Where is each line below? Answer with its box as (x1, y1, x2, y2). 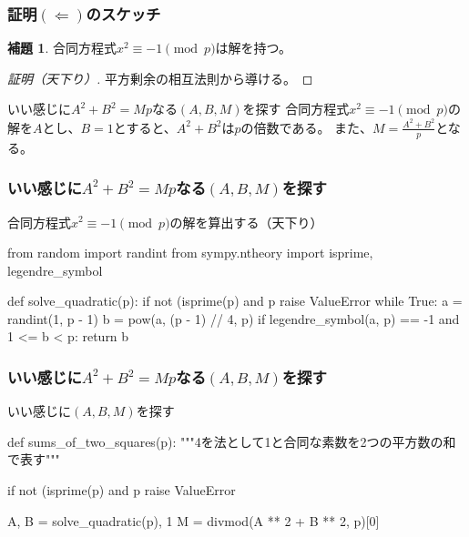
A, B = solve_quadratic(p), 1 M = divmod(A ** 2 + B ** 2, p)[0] (7, 511, 380, 530)
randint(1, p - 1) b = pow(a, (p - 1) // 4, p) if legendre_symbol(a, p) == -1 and (7, 309, 460, 328)
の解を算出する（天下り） (169, 212, 323, 231)
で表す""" (7, 450, 60, 469)
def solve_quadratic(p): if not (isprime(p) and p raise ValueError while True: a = (7, 291, 463, 310)
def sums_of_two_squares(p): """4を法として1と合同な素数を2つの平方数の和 (7, 431, 456, 451)
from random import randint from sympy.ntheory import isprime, (7, 243, 373, 262)
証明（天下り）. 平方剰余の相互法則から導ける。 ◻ (7, 68, 313, 87)
